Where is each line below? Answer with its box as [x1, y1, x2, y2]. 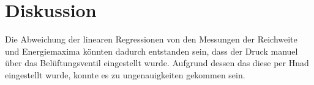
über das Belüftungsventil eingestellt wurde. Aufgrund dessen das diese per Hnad [5, 56, 309, 69]
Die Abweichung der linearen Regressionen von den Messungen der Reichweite [5, 33, 297, 46]
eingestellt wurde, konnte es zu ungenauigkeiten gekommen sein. [5, 68, 245, 81]
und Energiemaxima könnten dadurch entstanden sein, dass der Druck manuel [5, 44, 298, 57]
